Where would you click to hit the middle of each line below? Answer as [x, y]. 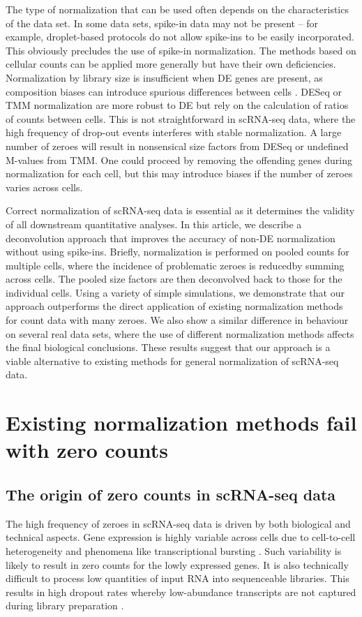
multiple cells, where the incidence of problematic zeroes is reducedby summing [175, 265]
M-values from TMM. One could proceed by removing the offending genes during [179, 159]
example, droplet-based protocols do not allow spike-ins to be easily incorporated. [180, 37]
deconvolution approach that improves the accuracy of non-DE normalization [171, 238]
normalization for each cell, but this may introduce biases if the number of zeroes [179, 173]
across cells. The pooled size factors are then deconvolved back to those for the [174, 279]
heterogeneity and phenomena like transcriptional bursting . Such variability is [174, 550]
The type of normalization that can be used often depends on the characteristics [177, 9]
